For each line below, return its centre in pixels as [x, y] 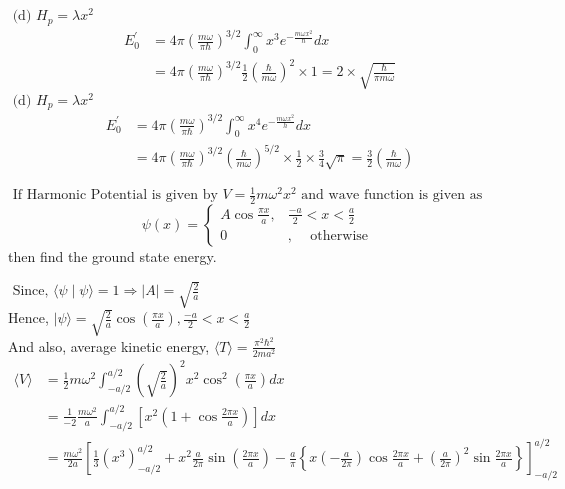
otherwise [339, 235]
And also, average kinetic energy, [109, 345]
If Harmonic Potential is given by [115, 195]
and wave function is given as [392, 195]
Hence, [28, 317]
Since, [30, 291]
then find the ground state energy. [112, 256]
